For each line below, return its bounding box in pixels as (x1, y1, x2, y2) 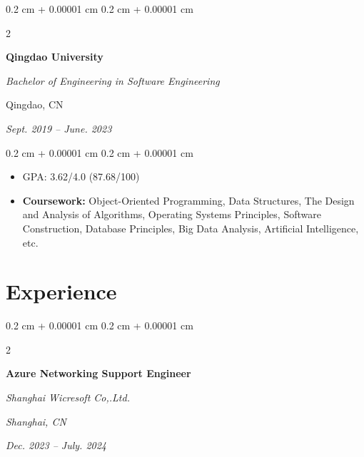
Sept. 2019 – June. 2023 (6, 120, 112, 135)
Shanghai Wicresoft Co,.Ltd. (6, 390, 130, 405)
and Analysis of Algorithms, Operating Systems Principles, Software (22, 207, 321, 222)
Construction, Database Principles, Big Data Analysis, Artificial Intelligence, (22, 220, 359, 235)
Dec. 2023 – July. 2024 (6, 438, 107, 453)
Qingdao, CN (6, 97, 64, 112)
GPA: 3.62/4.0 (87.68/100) (22, 169, 140, 184)
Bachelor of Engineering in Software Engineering (6, 73, 220, 88)
